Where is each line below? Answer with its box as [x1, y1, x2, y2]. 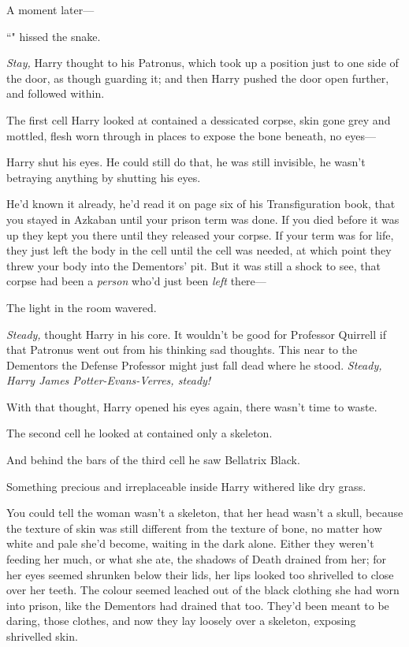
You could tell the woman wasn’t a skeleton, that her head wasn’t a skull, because [6, 504, 403, 521]
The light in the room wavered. [6, 299, 157, 315]
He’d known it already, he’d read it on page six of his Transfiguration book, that [6, 195, 396, 212]
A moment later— [6, 2, 95, 17]
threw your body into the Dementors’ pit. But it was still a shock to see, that [6, 257, 381, 273]
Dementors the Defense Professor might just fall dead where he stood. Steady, [6, 356, 382, 373]
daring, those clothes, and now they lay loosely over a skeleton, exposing [6, 612, 356, 629]
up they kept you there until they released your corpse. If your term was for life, [6, 226, 394, 243]
